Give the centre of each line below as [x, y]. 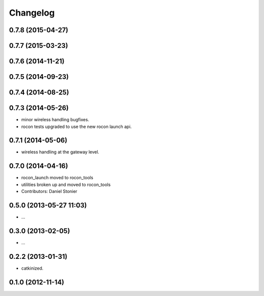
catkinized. [32, 268]
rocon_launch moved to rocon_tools [57, 178]
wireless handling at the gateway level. [60, 152]
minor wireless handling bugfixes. [55, 120]
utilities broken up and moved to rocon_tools [66, 184]
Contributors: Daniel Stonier [49, 191]
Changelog [32, 13]
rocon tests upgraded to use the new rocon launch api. [77, 127]
